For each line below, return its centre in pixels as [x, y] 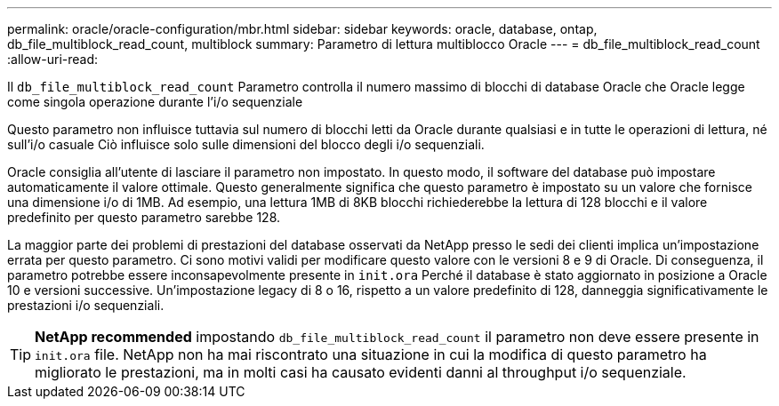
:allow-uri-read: [53, 59]
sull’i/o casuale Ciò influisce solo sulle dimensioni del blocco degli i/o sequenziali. [246, 144]
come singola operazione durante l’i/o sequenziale [155, 102]
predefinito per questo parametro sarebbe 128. [144, 217]
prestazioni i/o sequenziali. [86, 305]
